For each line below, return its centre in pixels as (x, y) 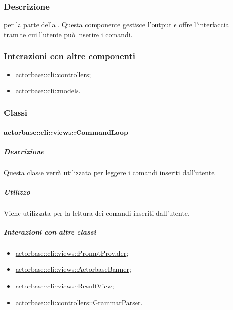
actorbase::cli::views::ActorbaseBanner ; (73, 269)
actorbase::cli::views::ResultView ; (65, 285)
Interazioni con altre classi (50, 232)
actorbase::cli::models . (48, 91)
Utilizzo (17, 191)
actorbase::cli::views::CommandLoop (66, 132)
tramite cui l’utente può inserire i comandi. (68, 34)
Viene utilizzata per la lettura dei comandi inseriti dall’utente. (97, 212)
